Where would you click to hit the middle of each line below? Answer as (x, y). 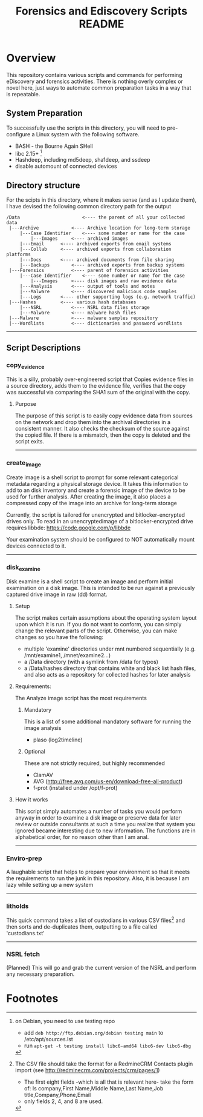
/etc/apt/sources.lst (49, 1039)
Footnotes (32, 999)
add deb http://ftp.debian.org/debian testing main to (94, 1032)
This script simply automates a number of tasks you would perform (98, 811)
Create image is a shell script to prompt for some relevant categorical (92, 477)
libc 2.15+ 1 (28, 153)
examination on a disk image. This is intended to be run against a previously (101, 588)
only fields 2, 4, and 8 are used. (63, 1101)
